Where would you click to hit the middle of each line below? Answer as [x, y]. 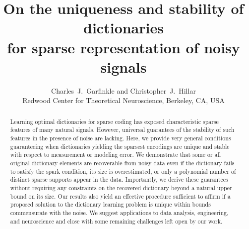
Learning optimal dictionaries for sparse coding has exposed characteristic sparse [114, 121]
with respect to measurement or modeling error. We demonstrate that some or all [116, 155]
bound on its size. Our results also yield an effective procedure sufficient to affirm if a [120, 196]
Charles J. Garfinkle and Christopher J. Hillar [124, 90]
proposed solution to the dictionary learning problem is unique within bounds [110, 204]
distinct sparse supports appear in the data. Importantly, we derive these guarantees [119, 179]
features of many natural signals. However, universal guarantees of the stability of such [122, 130]
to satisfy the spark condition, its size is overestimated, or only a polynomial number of [123, 171]
